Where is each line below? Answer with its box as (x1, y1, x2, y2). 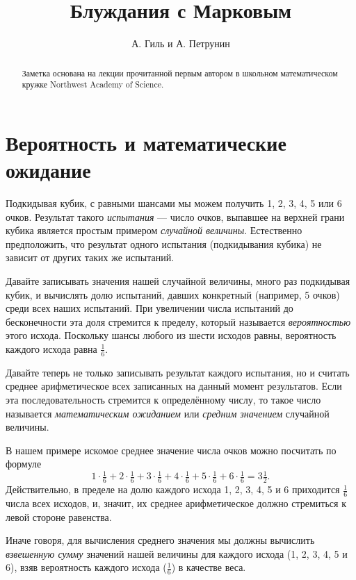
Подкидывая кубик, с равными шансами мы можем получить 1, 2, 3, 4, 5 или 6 (6, 195, 342, 210)
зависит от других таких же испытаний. (6, 250, 175, 265)
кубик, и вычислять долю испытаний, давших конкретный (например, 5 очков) (6, 287, 340, 301)
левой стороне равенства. (6, 509, 112, 524)
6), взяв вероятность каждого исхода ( (6, 560, 167, 574)
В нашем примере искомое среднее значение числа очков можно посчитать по (6, 442, 337, 457)
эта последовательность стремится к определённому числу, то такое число (6, 392, 321, 406)
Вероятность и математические (6, 128, 286, 156)
